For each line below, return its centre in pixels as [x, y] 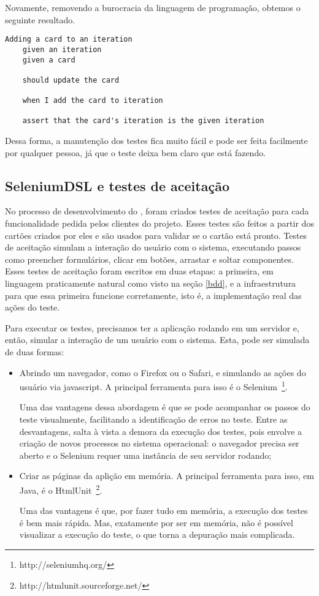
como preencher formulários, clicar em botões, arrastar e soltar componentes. [149, 259]
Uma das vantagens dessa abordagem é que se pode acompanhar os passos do [165, 407]
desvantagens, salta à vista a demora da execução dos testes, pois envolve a [161, 431]
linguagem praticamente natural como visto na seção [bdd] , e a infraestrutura [151, 283]
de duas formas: [35, 352]
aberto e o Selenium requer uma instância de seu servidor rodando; [145, 455]
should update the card [71, 80]
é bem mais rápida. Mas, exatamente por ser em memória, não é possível [156, 522]
